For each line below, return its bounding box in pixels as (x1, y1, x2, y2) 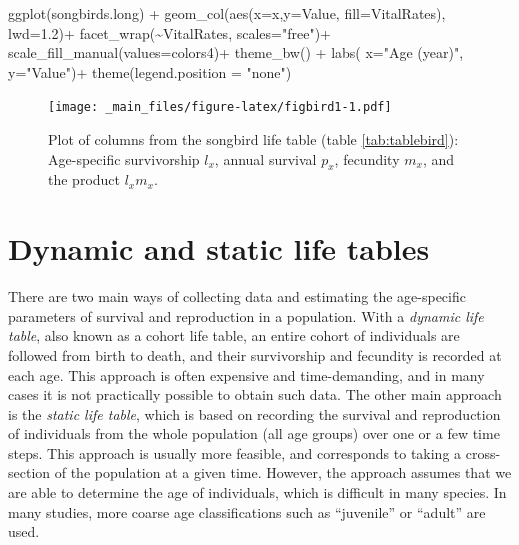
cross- (465, 442, 501, 463)
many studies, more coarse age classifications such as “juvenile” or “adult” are (8, 501, 486, 522)
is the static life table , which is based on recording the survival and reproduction (8, 403, 501, 424)
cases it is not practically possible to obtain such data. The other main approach (8, 384, 502, 405)
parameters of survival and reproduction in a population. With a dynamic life (8, 305, 484, 326)
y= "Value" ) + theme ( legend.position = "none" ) (8, 61, 292, 82)
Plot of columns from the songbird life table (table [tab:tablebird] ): (48, 129, 459, 150)
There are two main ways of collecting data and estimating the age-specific (8, 286, 466, 307)
